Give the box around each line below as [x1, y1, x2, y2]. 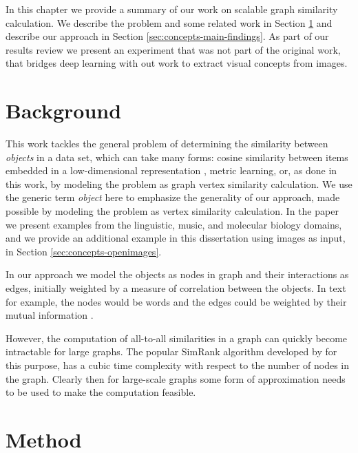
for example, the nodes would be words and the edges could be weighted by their [6, 294, 347, 308]
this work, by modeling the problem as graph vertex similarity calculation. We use [6, 176, 352, 191]
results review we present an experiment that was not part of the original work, [6, 42, 341, 56]
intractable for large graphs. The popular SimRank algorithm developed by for [6, 344, 337, 359]
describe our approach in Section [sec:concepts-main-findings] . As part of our [6, 29, 329, 43]
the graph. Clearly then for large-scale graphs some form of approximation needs [6, 371, 346, 386]
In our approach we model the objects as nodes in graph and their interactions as [6, 267, 349, 282]
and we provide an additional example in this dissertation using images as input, [6, 231, 346, 245]
